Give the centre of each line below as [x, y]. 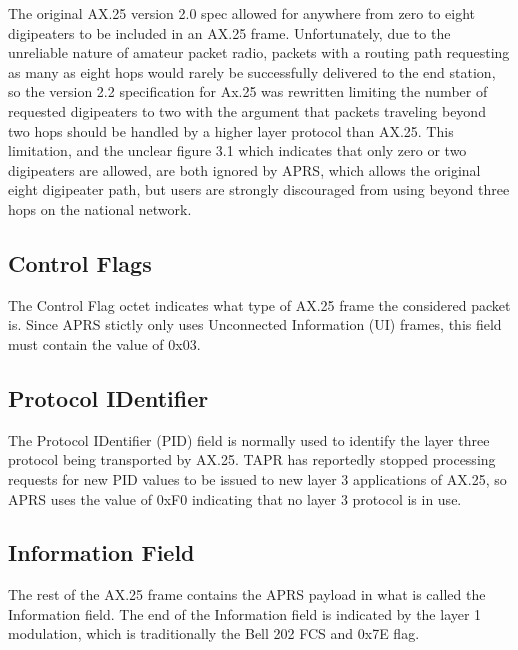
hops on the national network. [100, 208]
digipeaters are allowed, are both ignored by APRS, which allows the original [244, 169]
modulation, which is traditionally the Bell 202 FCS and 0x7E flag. [214, 633]
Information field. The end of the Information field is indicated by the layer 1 [245, 613]
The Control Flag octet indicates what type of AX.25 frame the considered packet [259, 304]
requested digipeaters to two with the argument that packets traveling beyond [247, 110]
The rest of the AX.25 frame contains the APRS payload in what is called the [247, 594]
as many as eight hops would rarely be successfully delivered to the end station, [252, 71]
